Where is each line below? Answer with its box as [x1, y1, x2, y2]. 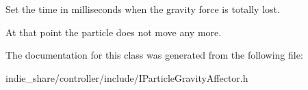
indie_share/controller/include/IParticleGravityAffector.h [5, 70, 248, 85]
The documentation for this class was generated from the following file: [5, 48, 303, 62]
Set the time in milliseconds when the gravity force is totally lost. [5, 2, 280, 16]
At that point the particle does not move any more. [5, 25, 222, 39]
